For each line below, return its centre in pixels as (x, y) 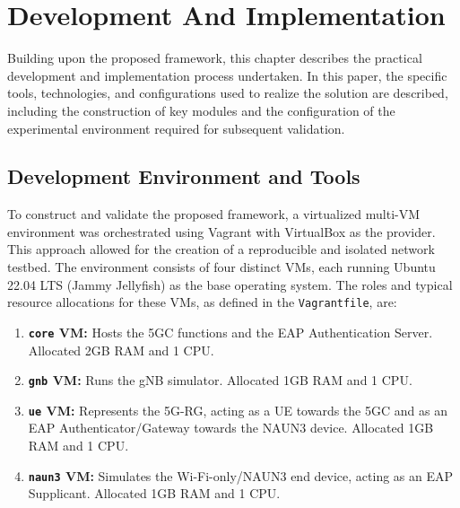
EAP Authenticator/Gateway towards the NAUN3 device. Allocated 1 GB (231, 428)
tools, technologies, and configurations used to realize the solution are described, (228, 93)
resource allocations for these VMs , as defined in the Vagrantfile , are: (202, 302)
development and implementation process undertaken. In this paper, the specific (227, 75)
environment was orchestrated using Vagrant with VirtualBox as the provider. (221, 231)
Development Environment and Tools (184, 176)
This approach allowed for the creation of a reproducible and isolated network (221, 249)
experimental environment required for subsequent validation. (176, 128)
